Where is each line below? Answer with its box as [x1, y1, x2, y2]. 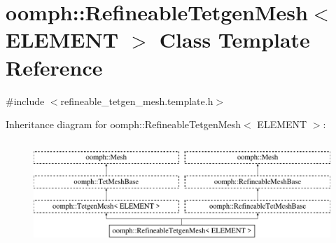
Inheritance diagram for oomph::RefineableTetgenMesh [6, 117, 241, 132]
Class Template [159, 25, 310, 54]
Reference [6, 53, 103, 81]
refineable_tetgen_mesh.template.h [60, 93, 213, 108]
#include [6, 93, 45, 108]
